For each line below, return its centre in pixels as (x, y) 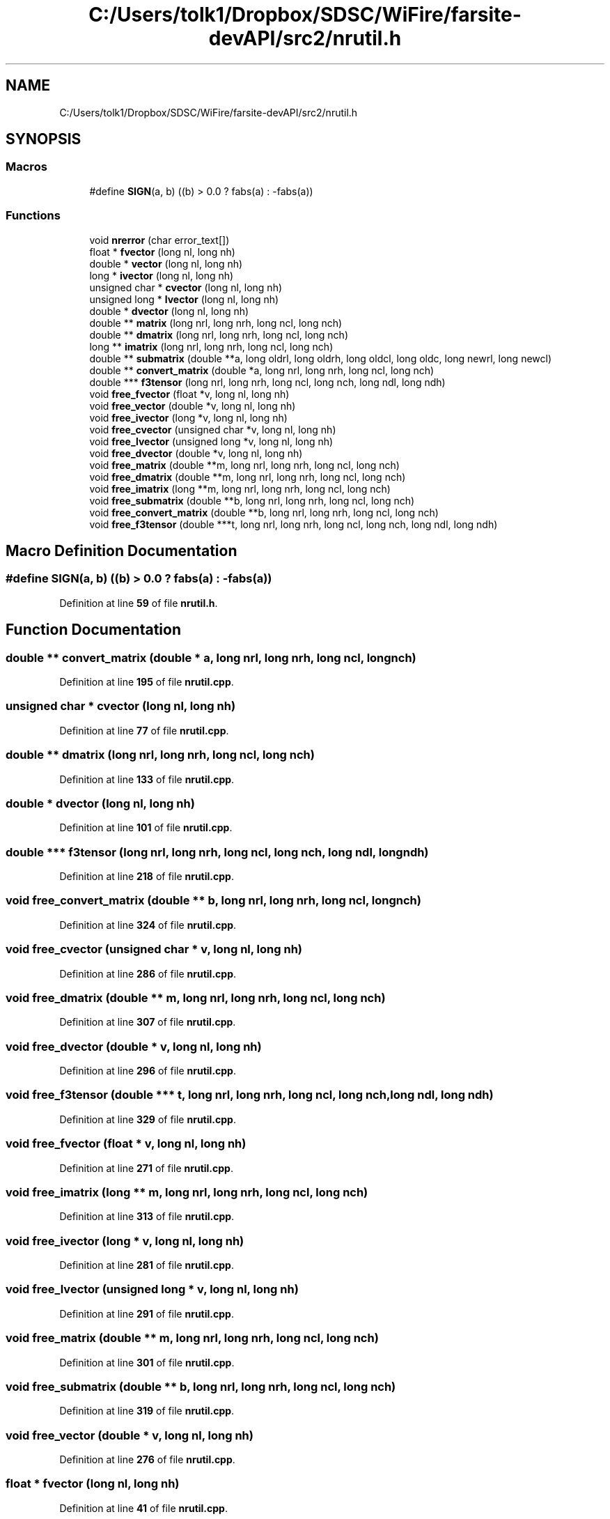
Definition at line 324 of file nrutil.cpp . (148, 925)
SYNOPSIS (44, 139)
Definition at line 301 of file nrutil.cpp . (147, 1362)
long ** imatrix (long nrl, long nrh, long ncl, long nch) (211, 346)
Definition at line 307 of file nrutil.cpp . (148, 1022)
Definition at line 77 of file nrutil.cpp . (144, 730)
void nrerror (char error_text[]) (159, 240)
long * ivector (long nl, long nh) (162, 275)
